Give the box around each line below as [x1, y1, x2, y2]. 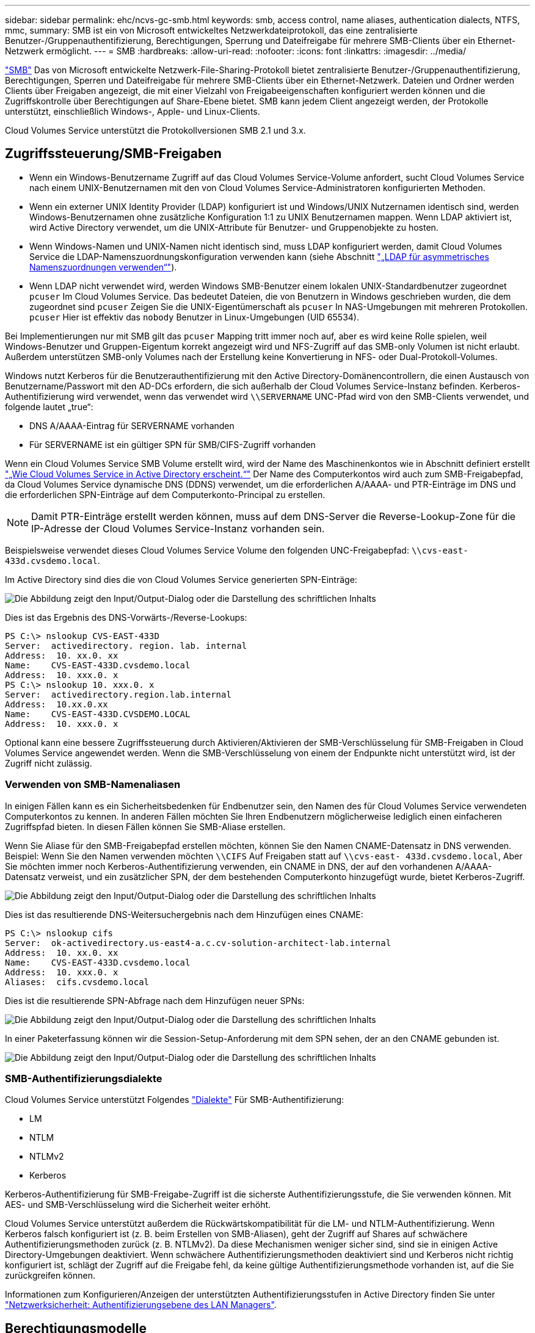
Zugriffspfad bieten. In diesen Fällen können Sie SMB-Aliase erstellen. [5, 821, 286, 832]
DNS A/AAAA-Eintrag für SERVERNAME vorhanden [29, 420, 235, 431]
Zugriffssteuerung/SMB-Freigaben [5, 146, 222, 162]
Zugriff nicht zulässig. [5, 757, 92, 768]
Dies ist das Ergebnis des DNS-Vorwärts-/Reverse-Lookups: [5, 612, 247, 623]
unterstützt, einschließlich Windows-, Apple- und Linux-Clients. [5, 106, 260, 117]
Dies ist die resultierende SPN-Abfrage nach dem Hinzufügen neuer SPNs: [5, 995, 305, 1006]
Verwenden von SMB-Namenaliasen [5, 778, 181, 791]
